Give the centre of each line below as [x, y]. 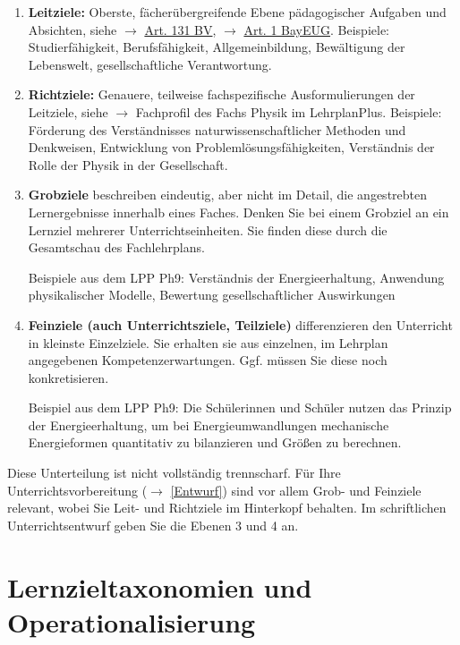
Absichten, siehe [72, 29]
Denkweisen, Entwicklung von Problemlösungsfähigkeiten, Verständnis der [231, 147]
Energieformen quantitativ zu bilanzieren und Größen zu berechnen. [215, 442]
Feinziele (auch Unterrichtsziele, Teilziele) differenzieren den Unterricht [240, 324]
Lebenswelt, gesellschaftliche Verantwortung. [150, 64]
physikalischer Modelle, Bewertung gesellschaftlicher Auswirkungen [212, 295]
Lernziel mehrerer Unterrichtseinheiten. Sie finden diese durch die [208, 229]
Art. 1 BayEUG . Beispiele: [317, 29]
